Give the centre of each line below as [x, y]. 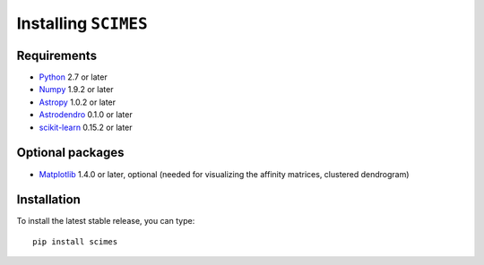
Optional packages [70, 153]
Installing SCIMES [82, 23]
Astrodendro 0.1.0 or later [86, 115]
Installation [48, 200]
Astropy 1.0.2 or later [78, 102]
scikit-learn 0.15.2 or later [86, 127]
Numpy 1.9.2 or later [76, 90]
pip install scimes [75, 241]
